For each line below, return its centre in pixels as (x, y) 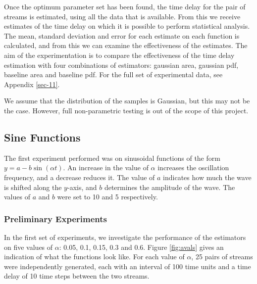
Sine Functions (42, 137)
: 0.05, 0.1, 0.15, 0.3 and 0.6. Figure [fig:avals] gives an (141, 247)
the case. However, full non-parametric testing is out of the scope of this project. (126, 110)
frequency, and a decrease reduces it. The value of (79, 177)
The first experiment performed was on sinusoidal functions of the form (112, 158)
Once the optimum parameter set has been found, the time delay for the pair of (125, 6)
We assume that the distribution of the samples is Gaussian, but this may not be (127, 101)
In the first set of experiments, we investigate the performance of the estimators (125, 237)
